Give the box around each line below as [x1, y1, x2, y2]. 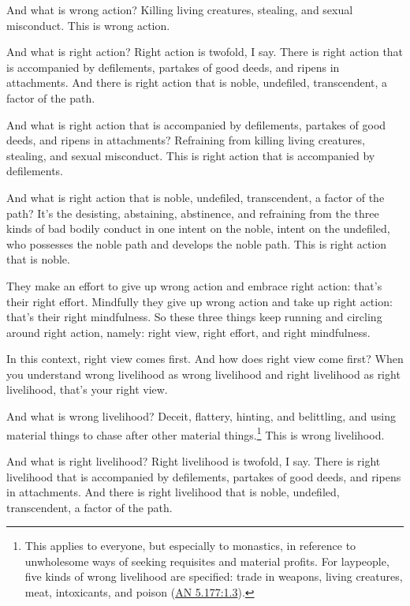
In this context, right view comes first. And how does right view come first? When [6, 350, 404, 367]
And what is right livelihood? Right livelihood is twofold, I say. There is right [6, 452, 381, 469]
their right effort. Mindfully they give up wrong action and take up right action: [6, 293, 393, 309]
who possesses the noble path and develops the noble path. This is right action [6, 235, 387, 252]
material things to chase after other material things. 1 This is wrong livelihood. [6, 424, 385, 443]
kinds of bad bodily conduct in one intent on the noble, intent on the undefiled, [6, 220, 390, 237]
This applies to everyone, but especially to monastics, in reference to [24, 537, 356, 554]
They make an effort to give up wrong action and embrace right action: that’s [6, 277, 382, 294]
